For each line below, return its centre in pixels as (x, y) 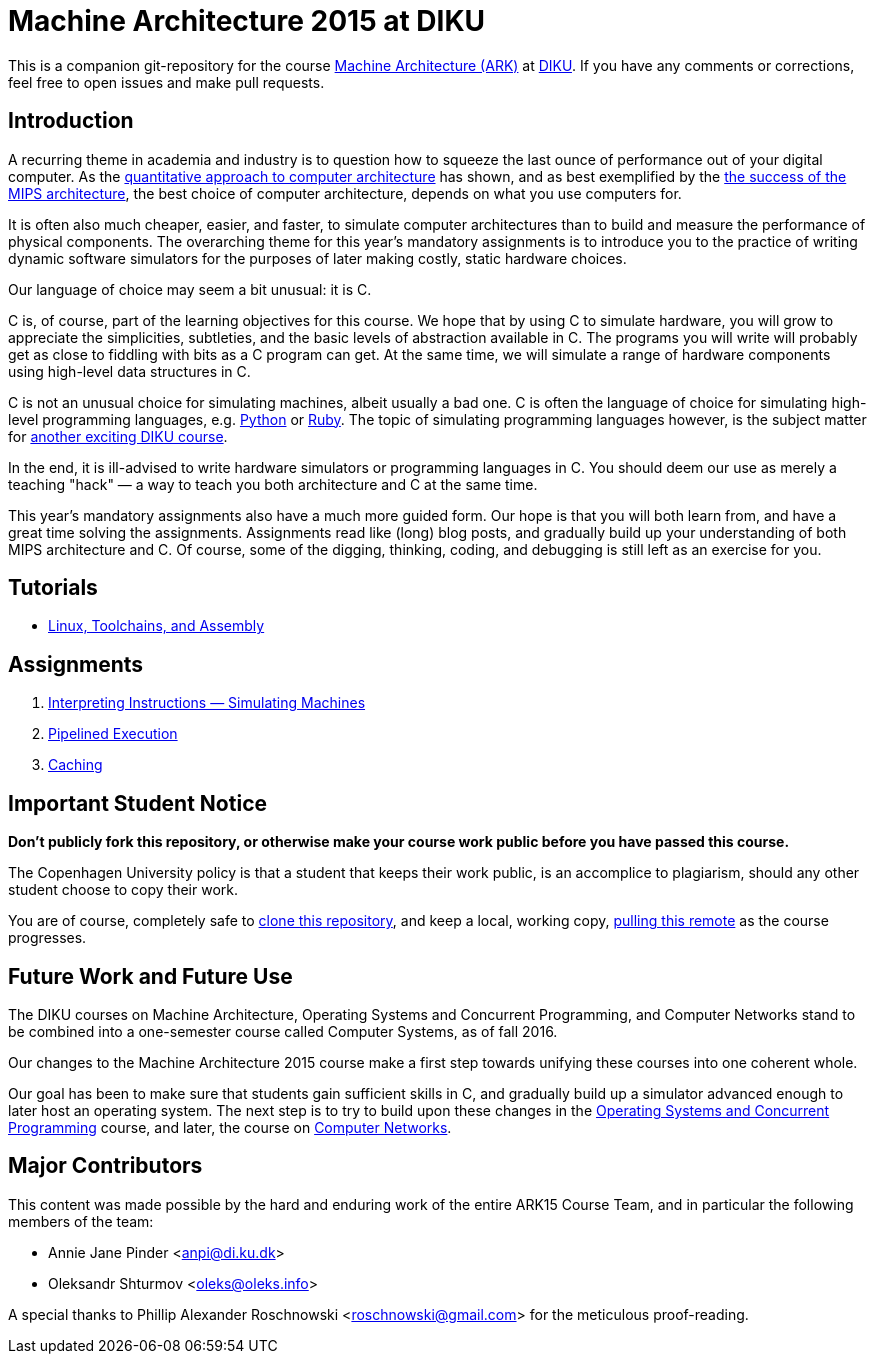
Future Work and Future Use (150, 976)
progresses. (47, 938)
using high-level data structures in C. (129, 371)
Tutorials (53, 588)
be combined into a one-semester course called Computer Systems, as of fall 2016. (283, 1031)
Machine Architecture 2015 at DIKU (247, 21)
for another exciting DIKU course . (118, 436)
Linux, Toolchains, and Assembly (156, 626)
